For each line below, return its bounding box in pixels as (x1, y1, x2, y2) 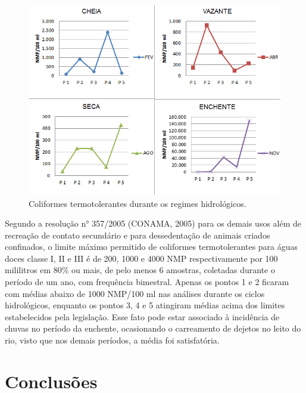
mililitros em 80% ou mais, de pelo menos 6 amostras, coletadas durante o (5, 264, 275, 276)
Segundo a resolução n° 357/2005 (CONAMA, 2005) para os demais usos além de (5, 217, 302, 230)
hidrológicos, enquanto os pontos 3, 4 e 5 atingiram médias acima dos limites (5, 299, 285, 311)
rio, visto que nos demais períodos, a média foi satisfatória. (5, 334, 220, 346)
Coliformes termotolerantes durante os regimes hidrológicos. (29, 197, 246, 209)
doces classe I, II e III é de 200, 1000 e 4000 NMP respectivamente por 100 (5, 252, 278, 264)
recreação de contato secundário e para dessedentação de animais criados (5, 228, 270, 241)
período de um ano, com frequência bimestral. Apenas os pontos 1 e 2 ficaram (5, 276, 289, 288)
